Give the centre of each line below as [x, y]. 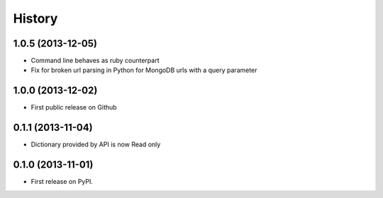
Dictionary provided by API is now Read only [96, 144]
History [35, 18]
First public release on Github [74, 107]
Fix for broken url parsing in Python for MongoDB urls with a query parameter [144, 70]
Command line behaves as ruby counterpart [95, 61]
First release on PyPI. [62, 182]
